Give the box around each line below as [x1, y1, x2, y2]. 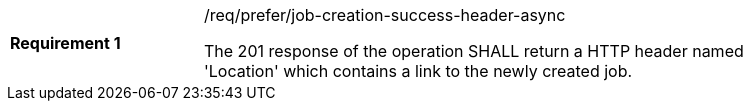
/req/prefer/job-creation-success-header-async [204, 5, 566, 25]
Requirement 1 [10, 33, 121, 53]
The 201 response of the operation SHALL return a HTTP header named [204, 41, 744, 61]
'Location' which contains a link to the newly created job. [204, 61, 633, 81]
